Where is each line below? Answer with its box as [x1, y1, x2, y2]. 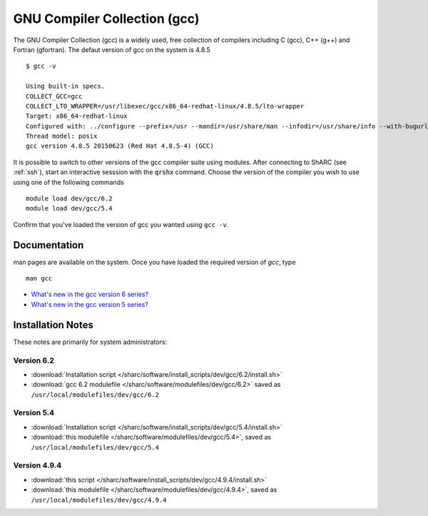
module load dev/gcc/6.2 [26, 195, 113, 203]
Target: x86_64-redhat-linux [26, 112, 128, 121]
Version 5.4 [13, 408, 55, 418]
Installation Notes [13, 318, 94, 331]
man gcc [26, 275, 53, 283]
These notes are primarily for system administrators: [13, 338, 168, 346]
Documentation [13, 239, 84, 251]
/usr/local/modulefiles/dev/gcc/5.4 [31, 443, 160, 451]
